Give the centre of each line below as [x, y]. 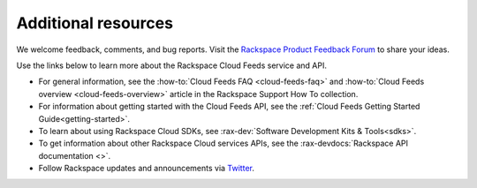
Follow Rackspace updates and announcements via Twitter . [147, 169]
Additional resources [95, 23]
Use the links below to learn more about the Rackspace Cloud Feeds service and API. [171, 65]
